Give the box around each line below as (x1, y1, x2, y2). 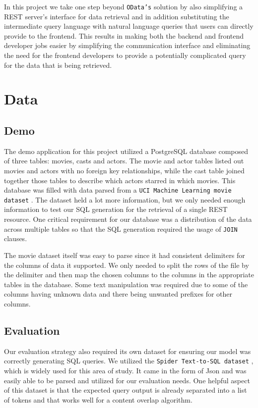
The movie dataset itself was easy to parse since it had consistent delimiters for (4, 250, 245, 260)
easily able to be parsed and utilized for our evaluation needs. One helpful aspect (4, 375, 250, 385)
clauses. (4, 233, 27, 244)
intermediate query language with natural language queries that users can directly (4, 21, 254, 31)
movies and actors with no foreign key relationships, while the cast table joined (4, 165, 245, 175)
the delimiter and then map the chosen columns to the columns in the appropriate (4, 269, 254, 280)
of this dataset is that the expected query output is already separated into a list (4, 385, 247, 395)
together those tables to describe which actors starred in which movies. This (4, 175, 236, 185)
